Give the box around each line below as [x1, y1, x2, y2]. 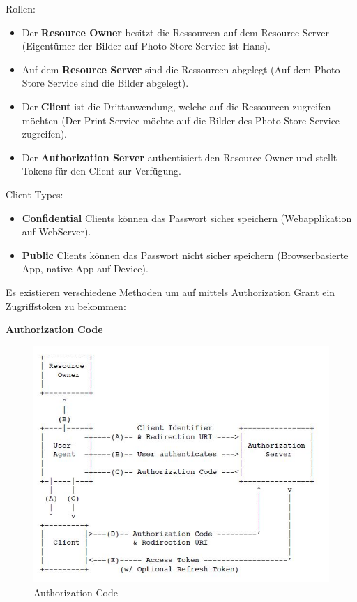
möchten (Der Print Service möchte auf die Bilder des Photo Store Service [22, 112, 340, 127]
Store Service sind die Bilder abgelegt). [22, 75, 189, 90]
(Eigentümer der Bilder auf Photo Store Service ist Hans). [22, 38, 271, 53]
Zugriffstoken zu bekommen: [6, 298, 126, 313]
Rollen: [6, 1, 36, 15]
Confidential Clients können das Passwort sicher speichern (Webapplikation [22, 210, 352, 225]
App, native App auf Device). [22, 261, 149, 276]
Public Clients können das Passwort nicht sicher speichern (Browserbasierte [22, 247, 349, 262]
